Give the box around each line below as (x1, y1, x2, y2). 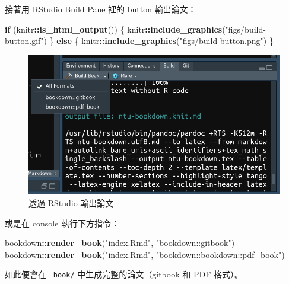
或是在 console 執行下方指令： (5, 216, 119, 229)
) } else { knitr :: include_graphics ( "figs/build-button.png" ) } (43, 34, 274, 47)
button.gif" (5, 34, 44, 47)
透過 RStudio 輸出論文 (28, 197, 114, 209)
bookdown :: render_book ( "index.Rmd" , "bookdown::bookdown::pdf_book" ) (5, 248, 285, 260)
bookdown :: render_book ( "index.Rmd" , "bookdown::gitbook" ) (5, 237, 235, 249)
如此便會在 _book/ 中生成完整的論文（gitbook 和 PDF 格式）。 (5, 268, 243, 280)
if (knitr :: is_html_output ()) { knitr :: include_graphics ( (5, 23, 226, 35)
